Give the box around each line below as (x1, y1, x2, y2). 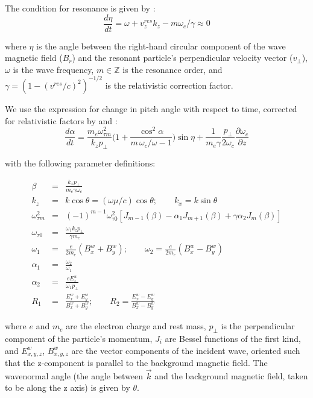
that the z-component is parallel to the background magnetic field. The (5, 356, 268, 369)
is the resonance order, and (122, 63, 223, 75)
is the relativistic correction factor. (105, 78, 233, 91)
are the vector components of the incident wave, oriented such (71, 344, 300, 356)
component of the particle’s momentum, (5, 332, 153, 345)
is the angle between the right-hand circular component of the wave (36, 39, 286, 52)
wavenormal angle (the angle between (5, 369, 144, 382)
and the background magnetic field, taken (154, 369, 308, 382)
